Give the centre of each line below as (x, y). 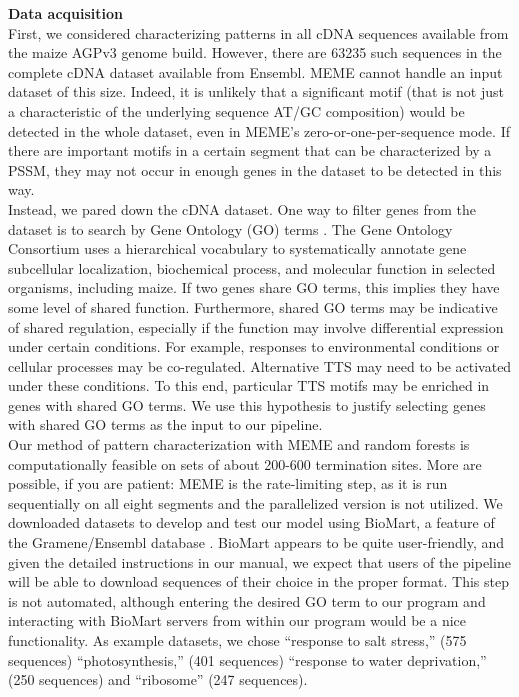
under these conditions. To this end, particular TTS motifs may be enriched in (249, 385)
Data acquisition (66, 13)
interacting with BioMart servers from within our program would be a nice (237, 620)
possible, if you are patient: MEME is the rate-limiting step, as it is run (228, 483)
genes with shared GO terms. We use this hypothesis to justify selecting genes (247, 404)
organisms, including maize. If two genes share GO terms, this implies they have (254, 287)
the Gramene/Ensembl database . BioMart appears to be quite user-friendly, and (256, 542)
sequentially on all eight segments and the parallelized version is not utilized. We (255, 502)
